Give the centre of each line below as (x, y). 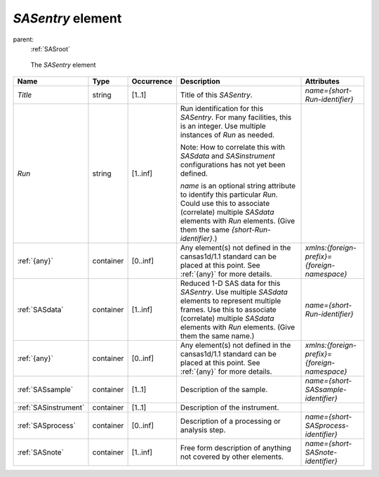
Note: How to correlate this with (233, 147)
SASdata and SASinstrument (227, 156)
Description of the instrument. (230, 407)
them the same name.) (217, 336)
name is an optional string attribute (238, 185)
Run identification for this (221, 108)
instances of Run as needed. (227, 135)
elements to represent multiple (231, 301)
